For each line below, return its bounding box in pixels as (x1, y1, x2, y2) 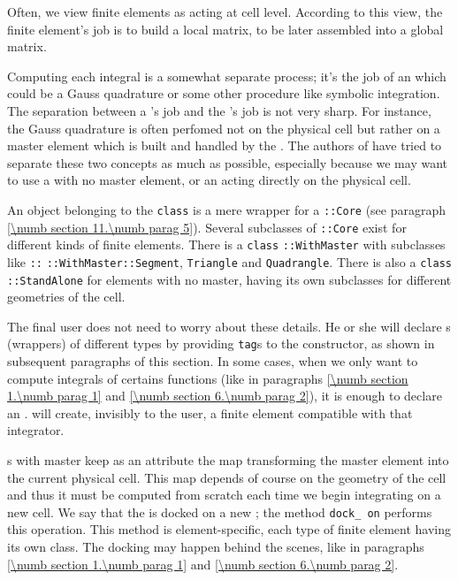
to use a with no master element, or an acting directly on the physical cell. (7, 171, 411, 189)
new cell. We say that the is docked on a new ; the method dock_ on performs (7, 502, 432, 521)
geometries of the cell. (7, 287, 126, 306)
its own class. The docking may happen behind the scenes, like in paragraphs (7, 538, 424, 556)
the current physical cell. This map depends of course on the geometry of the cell (7, 468, 447, 486)
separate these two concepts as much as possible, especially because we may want (7, 153, 447, 172)
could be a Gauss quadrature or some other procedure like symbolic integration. (7, 84, 440, 103)
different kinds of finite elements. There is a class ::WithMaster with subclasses (7, 235, 446, 254)
